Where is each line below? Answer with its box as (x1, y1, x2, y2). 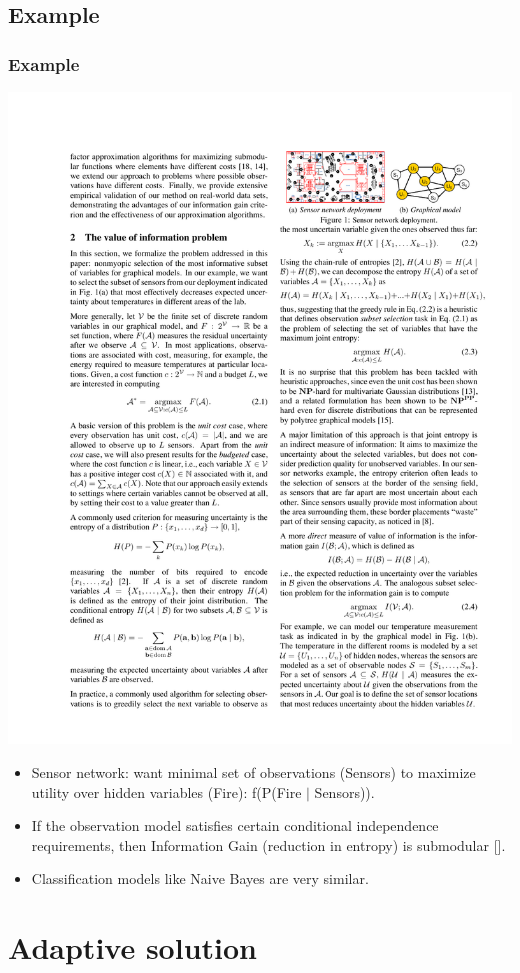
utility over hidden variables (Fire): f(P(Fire (31, 781, 302, 802)
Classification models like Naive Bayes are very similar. (31, 868, 369, 889)
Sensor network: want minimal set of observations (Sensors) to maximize (31, 762, 476, 783)
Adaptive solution (8, 927, 257, 968)
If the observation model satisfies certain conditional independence (31, 815, 439, 836)
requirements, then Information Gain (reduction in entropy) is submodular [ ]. (31, 834, 506, 855)
